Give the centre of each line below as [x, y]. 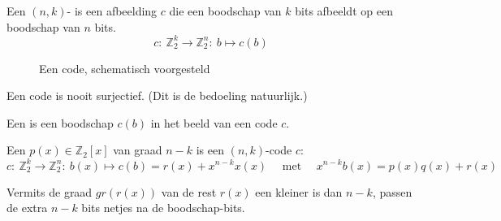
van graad [138, 150]
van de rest [189, 191]
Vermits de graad [50, 191]
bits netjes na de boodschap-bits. [163, 208]
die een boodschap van [225, 11]
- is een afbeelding [112, 11]
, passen [392, 191]
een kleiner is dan [299, 191]
